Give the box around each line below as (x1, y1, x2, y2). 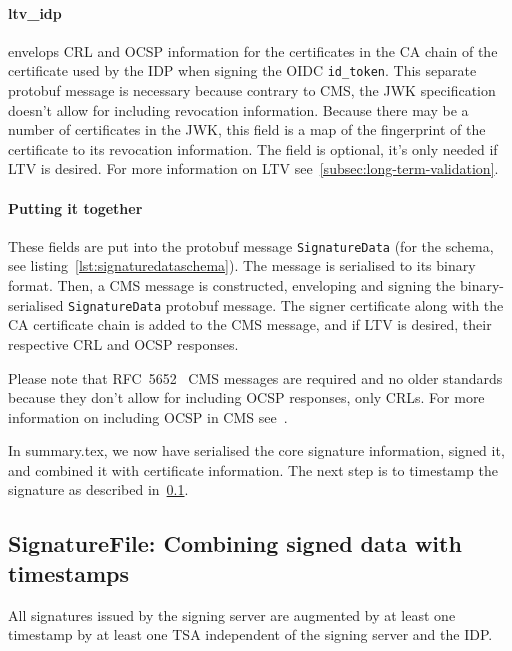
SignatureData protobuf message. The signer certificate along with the (68, 294, 504, 315)
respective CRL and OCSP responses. (8, 333, 239, 354)
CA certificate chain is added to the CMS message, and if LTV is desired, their (8, 314, 492, 335)
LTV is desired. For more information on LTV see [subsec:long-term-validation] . (8, 158, 499, 179)
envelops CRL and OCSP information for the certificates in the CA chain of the (8, 40, 498, 61)
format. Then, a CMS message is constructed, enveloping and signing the (8, 275, 456, 296)
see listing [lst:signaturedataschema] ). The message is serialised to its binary (8, 255, 476, 276)
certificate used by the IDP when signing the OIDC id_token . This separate (8, 60, 477, 81)
